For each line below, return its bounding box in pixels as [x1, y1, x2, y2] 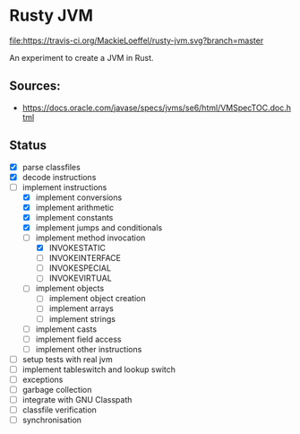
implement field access [35, 334, 123, 344]
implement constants [35, 212, 114, 222]
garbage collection [21, 384, 92, 395]
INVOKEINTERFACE [48, 253, 121, 264]
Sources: [9, 78, 61, 94]
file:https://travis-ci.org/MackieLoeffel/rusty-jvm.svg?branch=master [9, 35, 264, 46]
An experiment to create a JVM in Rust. [9, 52, 154, 63]
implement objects [35, 283, 105, 294]
